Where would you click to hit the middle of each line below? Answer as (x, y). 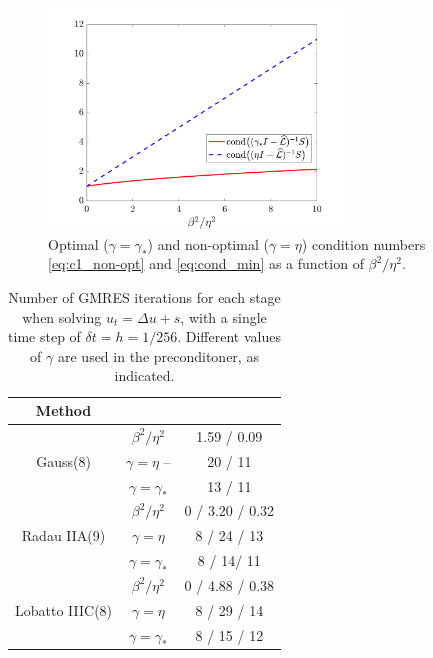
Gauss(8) (63, 460)
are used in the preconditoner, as (158, 355)
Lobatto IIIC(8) (64, 609)
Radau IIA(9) (63, 535)
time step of (44, 336)
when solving (62, 316)
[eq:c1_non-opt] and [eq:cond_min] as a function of (206, 263)
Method (63, 410)
